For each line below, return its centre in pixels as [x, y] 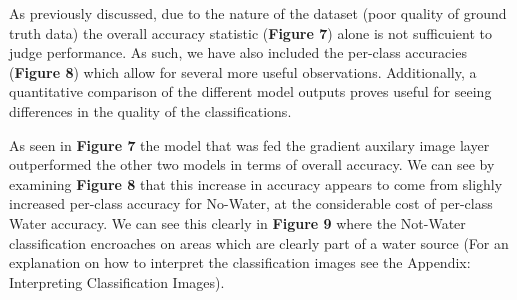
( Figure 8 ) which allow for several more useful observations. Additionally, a [243, 71]
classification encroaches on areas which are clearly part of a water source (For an [259, 242]
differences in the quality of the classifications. [150, 110]
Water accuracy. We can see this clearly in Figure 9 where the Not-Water [237, 222]
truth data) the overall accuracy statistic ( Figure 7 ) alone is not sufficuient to [250, 32]
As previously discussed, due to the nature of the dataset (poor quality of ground [258, 13]
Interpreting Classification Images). [117, 281]
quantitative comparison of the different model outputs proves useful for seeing [250, 91]
